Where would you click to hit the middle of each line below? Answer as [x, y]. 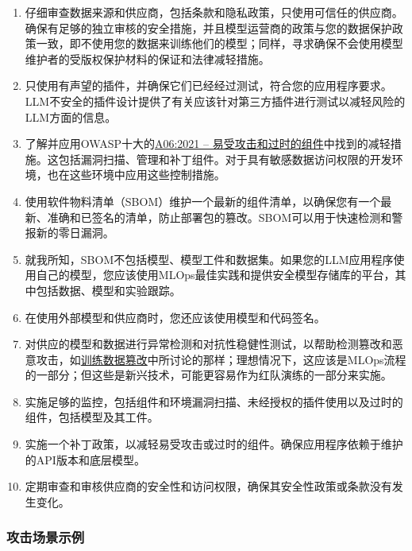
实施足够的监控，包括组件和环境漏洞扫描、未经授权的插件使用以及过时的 [214, 401]
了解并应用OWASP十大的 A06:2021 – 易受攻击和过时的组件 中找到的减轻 [208, 144]
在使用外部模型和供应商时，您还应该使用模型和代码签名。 [175, 317]
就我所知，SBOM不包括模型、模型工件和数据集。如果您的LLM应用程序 [209, 259]
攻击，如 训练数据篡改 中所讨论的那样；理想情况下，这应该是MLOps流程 [221, 359]
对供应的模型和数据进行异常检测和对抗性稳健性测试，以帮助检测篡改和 [208, 344]
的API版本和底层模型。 [85, 459]
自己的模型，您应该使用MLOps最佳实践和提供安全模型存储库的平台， [216, 275]
